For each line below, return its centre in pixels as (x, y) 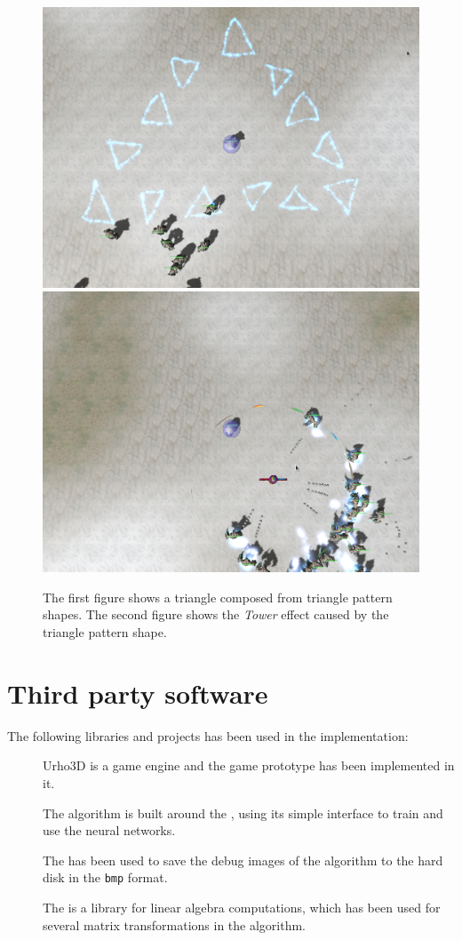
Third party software (138, 693)
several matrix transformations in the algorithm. (175, 924)
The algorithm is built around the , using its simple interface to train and (243, 813)
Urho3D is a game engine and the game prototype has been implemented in (249, 765)
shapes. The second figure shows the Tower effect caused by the (216, 614)
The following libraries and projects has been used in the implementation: (208, 735)
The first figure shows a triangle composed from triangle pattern (218, 597)
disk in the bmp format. (105, 877)
